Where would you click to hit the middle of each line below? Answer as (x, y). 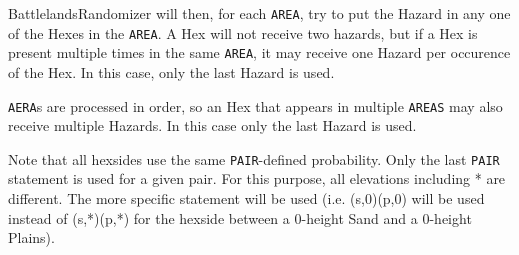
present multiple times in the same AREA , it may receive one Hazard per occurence (259, 52)
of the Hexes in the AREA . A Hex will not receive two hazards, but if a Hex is (243, 32)
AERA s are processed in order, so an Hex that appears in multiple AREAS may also (255, 105)
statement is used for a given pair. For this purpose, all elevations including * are (257, 178)
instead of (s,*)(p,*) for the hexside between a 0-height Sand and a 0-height (240, 217)
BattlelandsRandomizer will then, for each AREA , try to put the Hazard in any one (259, 13)
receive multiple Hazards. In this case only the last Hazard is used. (212, 125)
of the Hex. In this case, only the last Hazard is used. (171, 71)
